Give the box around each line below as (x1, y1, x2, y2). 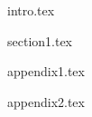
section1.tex (7, 31, 73, 50)
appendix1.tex (7, 62, 85, 81)
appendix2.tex (7, 92, 85, 111)
